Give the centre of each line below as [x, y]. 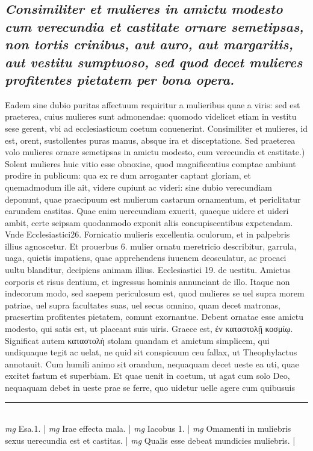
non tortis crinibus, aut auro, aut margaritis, [149, 44]
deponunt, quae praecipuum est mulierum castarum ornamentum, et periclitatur [153, 199]
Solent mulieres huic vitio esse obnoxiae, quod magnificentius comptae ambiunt [150, 163]
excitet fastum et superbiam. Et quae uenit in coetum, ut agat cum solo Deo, [147, 376]
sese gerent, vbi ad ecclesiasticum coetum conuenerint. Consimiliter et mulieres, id [156, 128]
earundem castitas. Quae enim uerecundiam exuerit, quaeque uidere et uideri [147, 211]
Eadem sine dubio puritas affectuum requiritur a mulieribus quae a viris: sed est [153, 104]
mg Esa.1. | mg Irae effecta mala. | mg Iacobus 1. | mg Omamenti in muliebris [148, 428]
